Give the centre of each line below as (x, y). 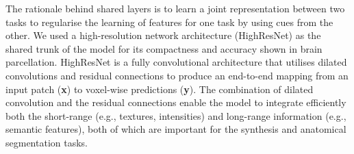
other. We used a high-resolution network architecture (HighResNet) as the (163, 35)
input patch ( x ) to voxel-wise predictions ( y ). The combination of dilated (160, 89)
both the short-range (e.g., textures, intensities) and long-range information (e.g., (176, 115)
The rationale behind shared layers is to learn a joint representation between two (175, 8)
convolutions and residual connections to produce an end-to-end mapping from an (177, 75)
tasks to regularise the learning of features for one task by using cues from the (169, 22)
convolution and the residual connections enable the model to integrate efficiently (176, 102)
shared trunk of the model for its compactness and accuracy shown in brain (164, 48)
